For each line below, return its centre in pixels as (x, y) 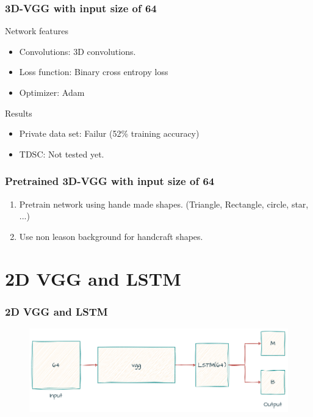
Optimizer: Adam (52, 92)
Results (19, 113)
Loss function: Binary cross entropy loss (94, 72)
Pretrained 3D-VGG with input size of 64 (110, 181)
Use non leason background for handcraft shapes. (111, 236)
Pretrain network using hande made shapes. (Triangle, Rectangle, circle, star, (164, 204)
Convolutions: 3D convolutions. (77, 51)
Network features (37, 31)
